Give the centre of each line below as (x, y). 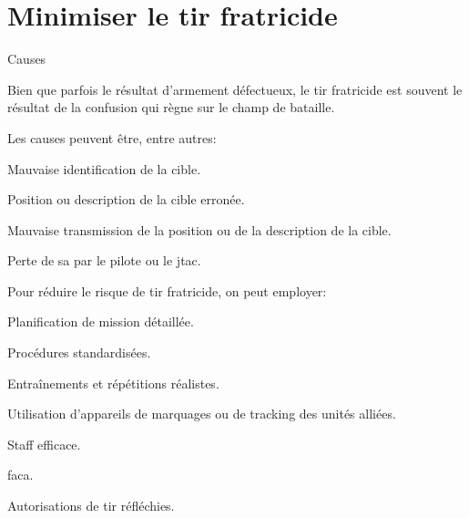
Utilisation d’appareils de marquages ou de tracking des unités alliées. (202, 414)
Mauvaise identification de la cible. (104, 168)
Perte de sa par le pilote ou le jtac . (104, 260)
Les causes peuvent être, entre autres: (112, 137)
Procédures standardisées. (79, 352)
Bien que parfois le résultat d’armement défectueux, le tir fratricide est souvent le (235, 89)
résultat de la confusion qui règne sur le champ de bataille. (171, 107)
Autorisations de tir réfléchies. (91, 506)
